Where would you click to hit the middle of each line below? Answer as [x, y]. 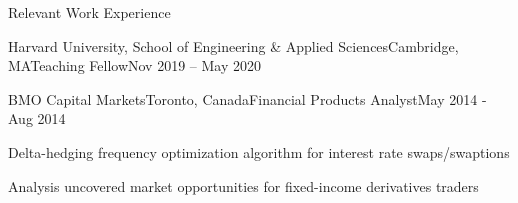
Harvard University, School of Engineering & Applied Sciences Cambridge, [233, 45]
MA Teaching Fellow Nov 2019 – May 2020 [134, 65]
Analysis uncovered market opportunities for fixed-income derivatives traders [243, 185]
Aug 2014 [37, 118]
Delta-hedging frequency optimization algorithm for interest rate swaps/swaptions [259, 151]
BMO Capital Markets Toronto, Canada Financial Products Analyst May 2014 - [247, 98]
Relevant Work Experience [89, 12]
